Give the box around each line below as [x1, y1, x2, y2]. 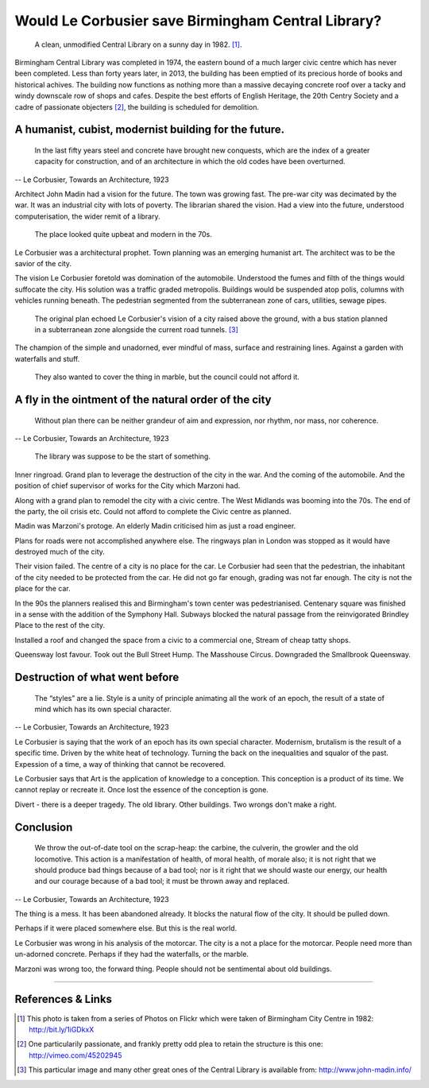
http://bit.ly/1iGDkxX [29, 1024, 95, 1034]
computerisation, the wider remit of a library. [14, 211, 160, 221]
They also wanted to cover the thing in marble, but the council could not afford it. [34, 372, 300, 381]
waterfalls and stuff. [14, 354, 80, 363]
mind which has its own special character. [34, 704, 172, 714]
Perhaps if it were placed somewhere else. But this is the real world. [14, 923, 238, 933]
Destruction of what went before [14, 671, 180, 684]
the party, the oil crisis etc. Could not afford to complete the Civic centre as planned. [14, 506, 292, 516]
